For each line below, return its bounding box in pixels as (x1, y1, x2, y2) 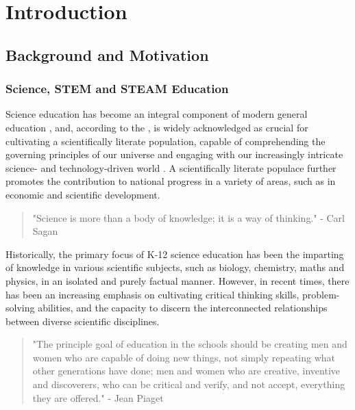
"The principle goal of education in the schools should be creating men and (32, 337, 347, 351)
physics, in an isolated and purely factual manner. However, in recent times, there (5, 273, 350, 287)
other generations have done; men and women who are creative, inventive (32, 363, 340, 378)
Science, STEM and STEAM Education (5, 80, 229, 97)
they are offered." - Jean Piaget (32, 390, 164, 405)
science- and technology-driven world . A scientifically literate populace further (5, 160, 336, 175)
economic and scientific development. (5, 187, 160, 201)
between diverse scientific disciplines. (5, 313, 160, 328)
